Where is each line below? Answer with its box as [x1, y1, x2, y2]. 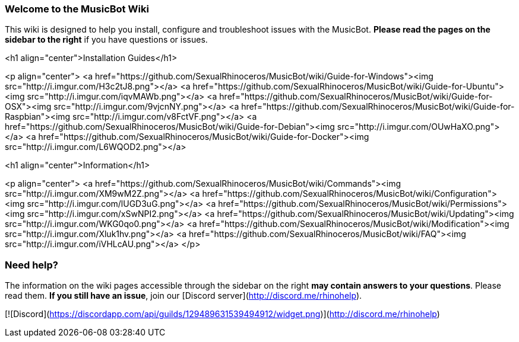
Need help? [5, 258, 58, 271]
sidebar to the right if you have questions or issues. [5, 34, 208, 45]
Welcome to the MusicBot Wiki [5, 3, 149, 15]
